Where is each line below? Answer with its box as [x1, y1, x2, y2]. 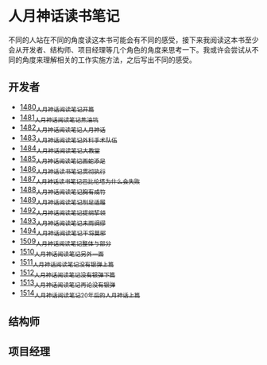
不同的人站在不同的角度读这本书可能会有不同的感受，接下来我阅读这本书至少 [8, 35, 259, 45]
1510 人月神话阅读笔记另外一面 [19, 247, 105, 258]
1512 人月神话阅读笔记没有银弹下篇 [19, 267, 116, 279]
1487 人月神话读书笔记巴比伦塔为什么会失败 [19, 174, 141, 186]
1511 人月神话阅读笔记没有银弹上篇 [19, 257, 114, 269]
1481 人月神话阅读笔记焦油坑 [19, 112, 99, 124]
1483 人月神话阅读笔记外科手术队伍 [19, 133, 118, 144]
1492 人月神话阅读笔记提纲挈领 [19, 205, 106, 217]
